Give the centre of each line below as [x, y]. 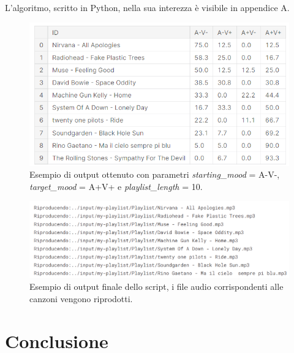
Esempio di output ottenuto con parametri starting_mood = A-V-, [155, 174]
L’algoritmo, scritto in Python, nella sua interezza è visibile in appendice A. [147, 7]
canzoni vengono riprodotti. [81, 298]
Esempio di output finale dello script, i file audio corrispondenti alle [156, 287]
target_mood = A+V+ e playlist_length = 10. [116, 186]
